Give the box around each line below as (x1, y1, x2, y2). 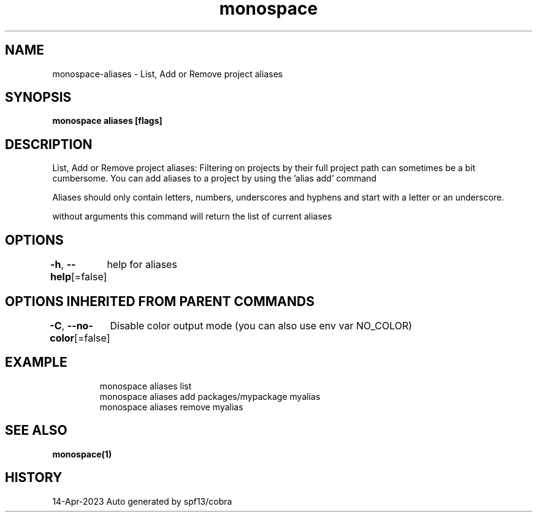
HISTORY (5, 470, 63, 486)
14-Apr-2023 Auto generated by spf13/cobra (52, 496, 232, 507)
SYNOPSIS (5, 90, 72, 105)
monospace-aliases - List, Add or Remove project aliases (52, 68, 283, 79)
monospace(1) (52, 448, 112, 459)
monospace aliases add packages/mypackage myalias (99, 391, 321, 402)
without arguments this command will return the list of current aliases (52, 211, 332, 222)
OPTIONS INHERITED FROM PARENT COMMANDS (5, 293, 314, 309)
